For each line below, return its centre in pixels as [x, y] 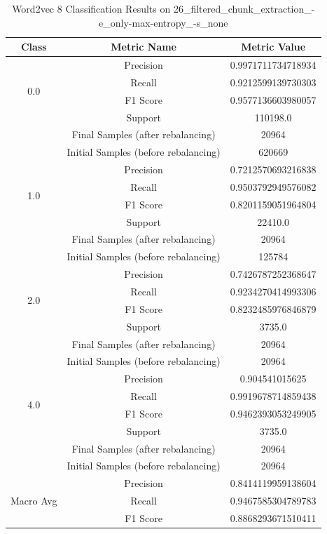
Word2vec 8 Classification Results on [91, 8]
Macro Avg [34, 501]
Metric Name [144, 47]
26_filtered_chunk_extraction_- [244, 8]
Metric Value [273, 47]
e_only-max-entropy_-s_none [163, 22]
